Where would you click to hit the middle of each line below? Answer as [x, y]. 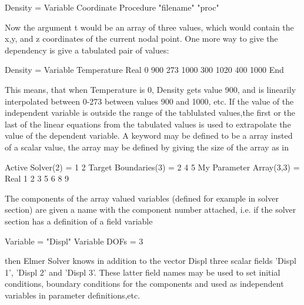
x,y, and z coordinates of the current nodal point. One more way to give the [141, 38]
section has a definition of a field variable [79, 221]
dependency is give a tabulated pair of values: [87, 50]
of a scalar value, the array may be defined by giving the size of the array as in [147, 147]
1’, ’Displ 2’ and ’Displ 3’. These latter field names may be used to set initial [143, 272]
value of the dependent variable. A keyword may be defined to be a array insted [149, 135]
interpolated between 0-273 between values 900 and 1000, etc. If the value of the [149, 101]
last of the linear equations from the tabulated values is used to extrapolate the [148, 124]
